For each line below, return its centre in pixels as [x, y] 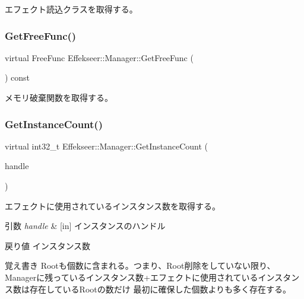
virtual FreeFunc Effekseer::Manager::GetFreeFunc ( [99, 57]
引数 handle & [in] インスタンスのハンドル [85, 226]
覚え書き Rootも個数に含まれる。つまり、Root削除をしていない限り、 [140, 265]
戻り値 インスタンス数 [48, 245]
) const [18, 77]
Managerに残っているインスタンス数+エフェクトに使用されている [132, 277]
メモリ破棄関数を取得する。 [59, 97]
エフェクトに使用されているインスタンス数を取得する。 [113, 206]
